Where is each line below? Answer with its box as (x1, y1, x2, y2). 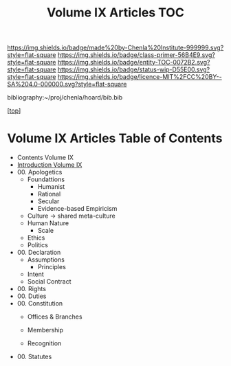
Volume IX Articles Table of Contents (7, 130, 223, 146)
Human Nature (27, 219, 69, 227)
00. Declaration (16, 249, 61, 257)
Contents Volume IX (16, 153, 74, 162)
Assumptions (27, 255, 65, 264)
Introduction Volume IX (16, 161, 82, 169)
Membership (27, 326, 64, 334)
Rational (37, 190, 61, 198)
